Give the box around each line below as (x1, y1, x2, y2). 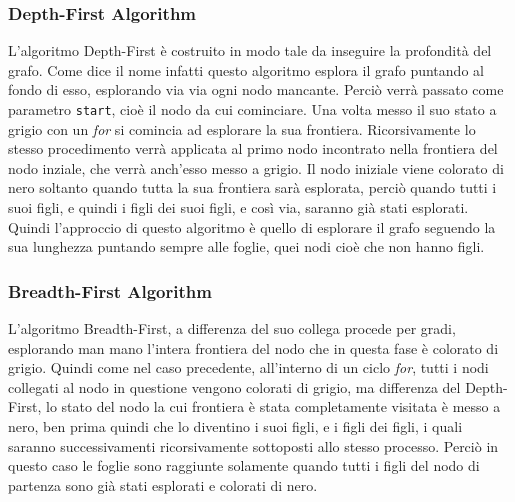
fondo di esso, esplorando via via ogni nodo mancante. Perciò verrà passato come (8, 79, 504, 100)
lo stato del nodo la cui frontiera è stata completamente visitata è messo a (46, 396, 501, 417)
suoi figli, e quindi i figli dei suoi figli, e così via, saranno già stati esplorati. (8, 197, 469, 218)
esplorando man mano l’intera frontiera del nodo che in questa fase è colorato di (8, 337, 499, 358)
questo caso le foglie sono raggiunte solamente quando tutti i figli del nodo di (8, 455, 480, 476)
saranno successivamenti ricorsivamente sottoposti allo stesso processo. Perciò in (8, 435, 499, 456)
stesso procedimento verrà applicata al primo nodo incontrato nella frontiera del (8, 138, 498, 159)
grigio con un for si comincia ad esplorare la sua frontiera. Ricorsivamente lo (8, 118, 476, 139)
